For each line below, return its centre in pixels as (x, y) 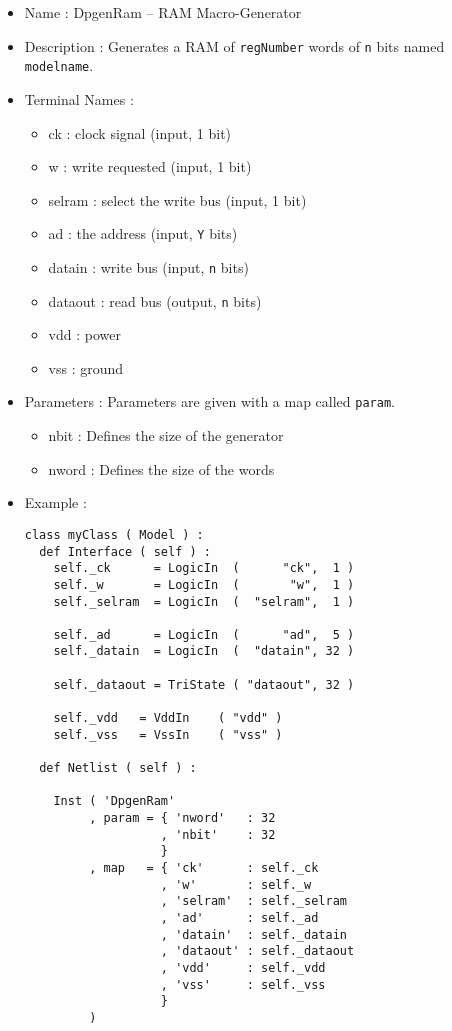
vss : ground (86, 367)
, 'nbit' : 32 (218, 834)
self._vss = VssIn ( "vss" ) (168, 734)
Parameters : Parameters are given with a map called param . (209, 401)
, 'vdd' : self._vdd (243, 967)
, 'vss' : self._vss (243, 984)
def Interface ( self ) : (125, 551)
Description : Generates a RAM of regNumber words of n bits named (234, 45)
